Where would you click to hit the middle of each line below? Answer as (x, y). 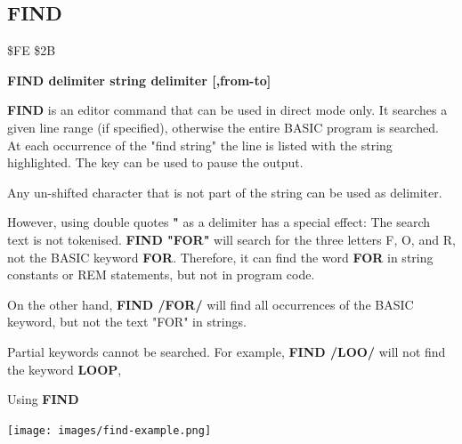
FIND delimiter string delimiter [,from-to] (139, 80)
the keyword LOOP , (65, 369)
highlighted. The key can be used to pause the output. (155, 162)
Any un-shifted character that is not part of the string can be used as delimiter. (225, 192)
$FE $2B (32, 50)
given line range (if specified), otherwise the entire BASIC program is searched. (223, 127)
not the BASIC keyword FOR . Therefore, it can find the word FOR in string (220, 257)
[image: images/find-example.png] (109, 430)
